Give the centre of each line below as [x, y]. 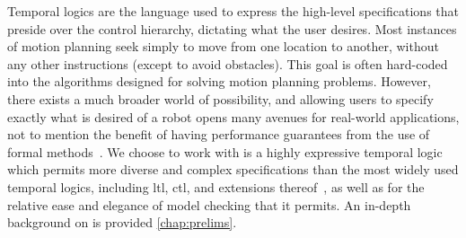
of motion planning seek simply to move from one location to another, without [223, 46]
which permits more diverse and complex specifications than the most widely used [233, 169]
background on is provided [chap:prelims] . [122, 222]
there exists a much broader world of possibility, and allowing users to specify [220, 98]
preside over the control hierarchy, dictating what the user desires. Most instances [232, 28]
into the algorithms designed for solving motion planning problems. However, [219, 81]
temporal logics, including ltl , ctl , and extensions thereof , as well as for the [216, 186]
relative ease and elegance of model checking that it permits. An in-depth [209, 204]
